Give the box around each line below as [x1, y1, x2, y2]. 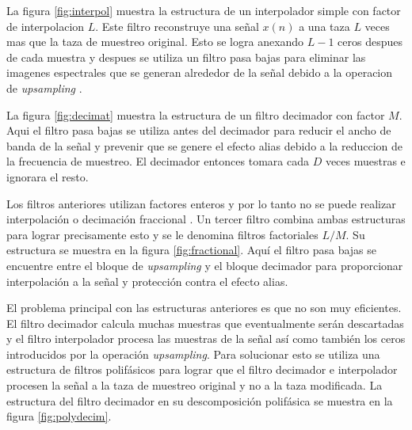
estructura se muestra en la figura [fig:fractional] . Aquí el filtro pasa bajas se [6, 242, 376, 258]
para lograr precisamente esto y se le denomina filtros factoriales [6, 226, 319, 242]
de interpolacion [6, 17, 85, 34]
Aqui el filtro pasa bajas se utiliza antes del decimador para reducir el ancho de [6, 122, 391, 139]
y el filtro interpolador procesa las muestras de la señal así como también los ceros [6, 330, 406, 347]
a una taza [299, 17, 350, 34]
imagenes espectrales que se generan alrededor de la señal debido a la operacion [6, 64, 393, 81]
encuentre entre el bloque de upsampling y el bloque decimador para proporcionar [6, 257, 403, 273]
